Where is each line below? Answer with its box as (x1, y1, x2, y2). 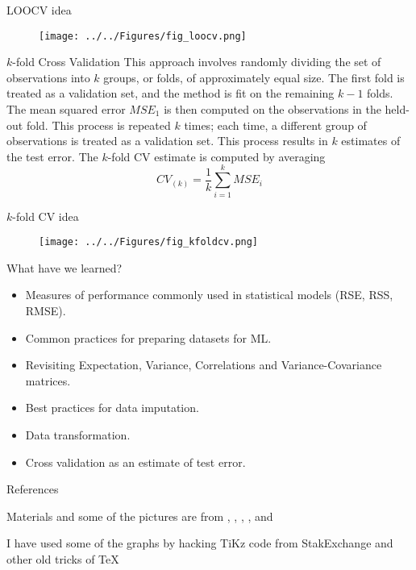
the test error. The (6, 148, 98, 164)
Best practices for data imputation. (25, 399, 199, 416)
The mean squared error (6, 101, 126, 118)
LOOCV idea (6, 2, 72, 18)
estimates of (341, 132, 401, 149)
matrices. (25, 372, 71, 389)
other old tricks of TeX (6, 550, 119, 567)
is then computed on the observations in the (164, 101, 381, 118)
